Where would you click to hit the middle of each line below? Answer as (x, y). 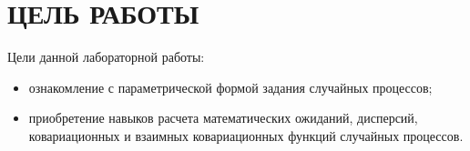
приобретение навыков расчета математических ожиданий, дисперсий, (223, 118)
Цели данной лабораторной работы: (106, 57)
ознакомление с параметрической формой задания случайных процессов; (230, 87)
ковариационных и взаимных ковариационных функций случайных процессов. (246, 135)
